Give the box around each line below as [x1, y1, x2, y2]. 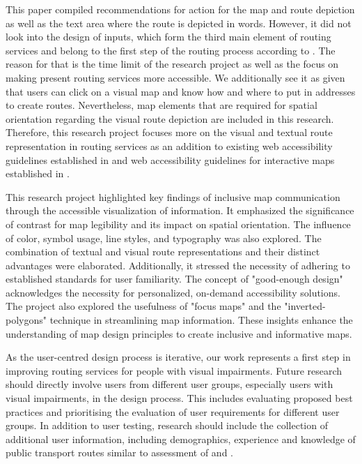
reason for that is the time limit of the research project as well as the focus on [6, 57, 339, 71]
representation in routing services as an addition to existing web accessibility [6, 138, 333, 153]
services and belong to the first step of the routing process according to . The [6, 43, 336, 57]
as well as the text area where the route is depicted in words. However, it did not [6, 15, 352, 30]
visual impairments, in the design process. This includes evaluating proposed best [6, 391, 353, 405]
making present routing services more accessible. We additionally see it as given [6, 70, 345, 84]
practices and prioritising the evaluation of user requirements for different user [6, 404, 340, 419]
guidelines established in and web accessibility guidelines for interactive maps [6, 152, 335, 167]
